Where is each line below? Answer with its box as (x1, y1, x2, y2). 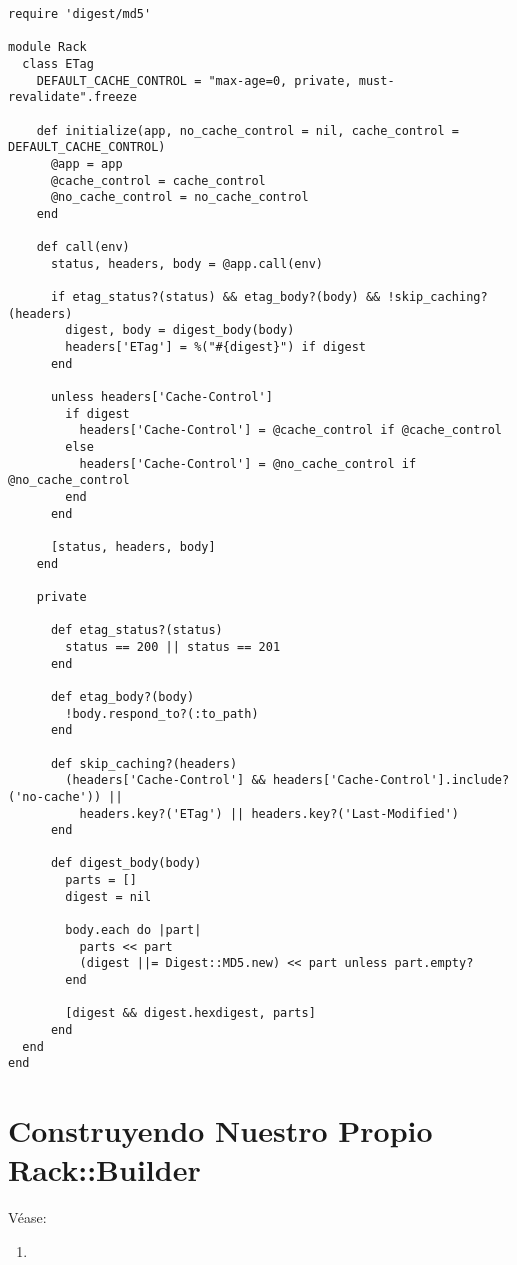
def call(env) (36, 240, 130, 255)
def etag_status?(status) (50, 623, 223, 638)
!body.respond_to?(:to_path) (65, 706, 259, 721)
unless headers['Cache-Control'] (50, 390, 273, 405)
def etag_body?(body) (50, 689, 195, 704)
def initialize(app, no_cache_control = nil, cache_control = (36, 123, 460, 138)
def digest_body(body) (50, 856, 202, 871)
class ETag (22, 56, 94, 71)
